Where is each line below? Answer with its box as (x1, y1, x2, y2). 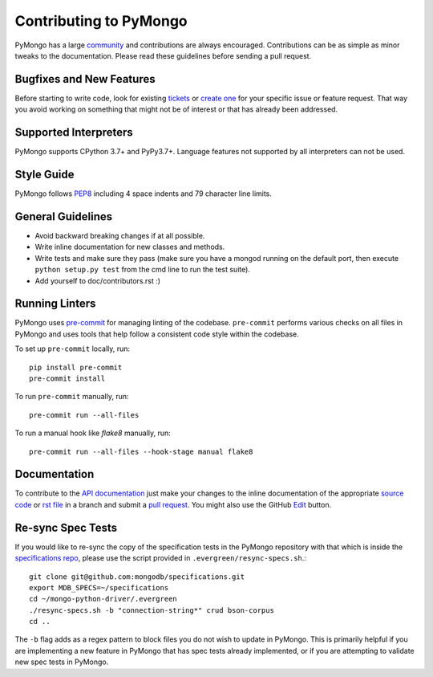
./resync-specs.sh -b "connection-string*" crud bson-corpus (29, 606, 274, 614)
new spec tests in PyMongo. (14, 657, 109, 667)
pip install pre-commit (29, 362, 123, 372)
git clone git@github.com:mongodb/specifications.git (29, 572, 245, 581)
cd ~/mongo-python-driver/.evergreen (29, 594, 178, 604)
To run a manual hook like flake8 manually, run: (14, 428, 172, 438)
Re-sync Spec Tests (14, 520, 118, 534)
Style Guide (14, 167, 75, 181)
